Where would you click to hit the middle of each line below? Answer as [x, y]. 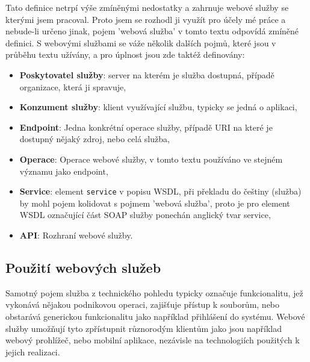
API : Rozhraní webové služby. [76, 235]
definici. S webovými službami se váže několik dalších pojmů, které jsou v [141, 42]
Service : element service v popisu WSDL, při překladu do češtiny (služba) [160, 191]
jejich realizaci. [33, 351]
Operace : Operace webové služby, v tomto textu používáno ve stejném [151, 159]
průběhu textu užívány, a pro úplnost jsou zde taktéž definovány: [125, 55]
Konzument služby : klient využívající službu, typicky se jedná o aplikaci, [158, 107]
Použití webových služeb [83, 267]
